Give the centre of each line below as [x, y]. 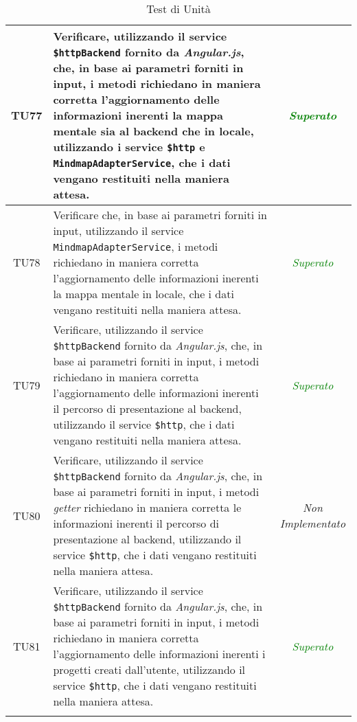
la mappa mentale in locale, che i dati [143, 294]
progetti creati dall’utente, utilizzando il [149, 669]
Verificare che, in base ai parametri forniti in [160, 215]
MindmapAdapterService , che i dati [142, 162]
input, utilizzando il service [118, 230]
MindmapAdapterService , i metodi [136, 246]
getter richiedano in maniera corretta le [147, 507]
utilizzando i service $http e [129, 147]
